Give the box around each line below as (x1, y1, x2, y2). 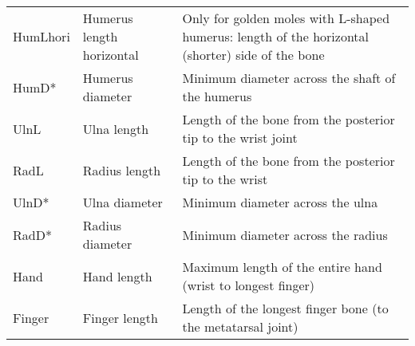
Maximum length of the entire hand (182, 258, 382, 276)
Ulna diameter (82, 193, 163, 211)
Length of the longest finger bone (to (182, 299, 389, 317)
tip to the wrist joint (182, 128, 298, 147)
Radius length (82, 160, 161, 179)
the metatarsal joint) (182, 317, 298, 336)
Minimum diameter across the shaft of (182, 69, 396, 87)
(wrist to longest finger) (182, 276, 315, 294)
